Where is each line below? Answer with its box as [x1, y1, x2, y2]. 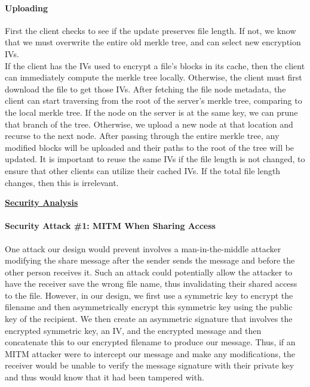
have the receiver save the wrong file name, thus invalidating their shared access [5, 277, 297, 290]
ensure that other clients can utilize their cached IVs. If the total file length [5, 164, 281, 177]
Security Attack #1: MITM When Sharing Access [5, 219, 216, 232]
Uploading [5, 1, 48, 14]
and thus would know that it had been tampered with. [5, 371, 204, 383]
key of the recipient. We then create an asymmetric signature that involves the [5, 312, 293, 325]
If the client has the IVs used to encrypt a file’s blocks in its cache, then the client [5, 59, 305, 72]
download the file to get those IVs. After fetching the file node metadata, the [5, 82, 286, 95]
